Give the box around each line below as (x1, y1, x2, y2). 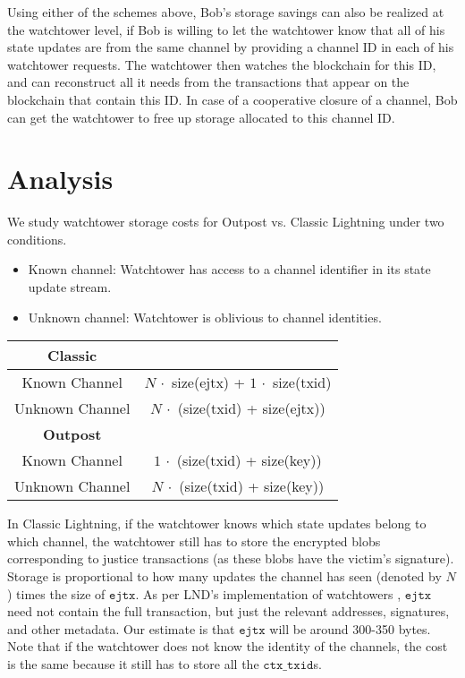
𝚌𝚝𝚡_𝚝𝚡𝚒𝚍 (263, 659, 314, 672)
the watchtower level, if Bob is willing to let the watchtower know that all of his (7, 20, 445, 39)
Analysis (7, 160, 114, 197)
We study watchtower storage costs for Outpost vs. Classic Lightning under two (7, 212, 444, 231)
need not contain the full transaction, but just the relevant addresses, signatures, (7, 602, 450, 621)
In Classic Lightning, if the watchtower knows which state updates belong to (7, 514, 427, 533)
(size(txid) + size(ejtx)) (177, 398, 325, 419)
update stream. (28, 278, 112, 296)
